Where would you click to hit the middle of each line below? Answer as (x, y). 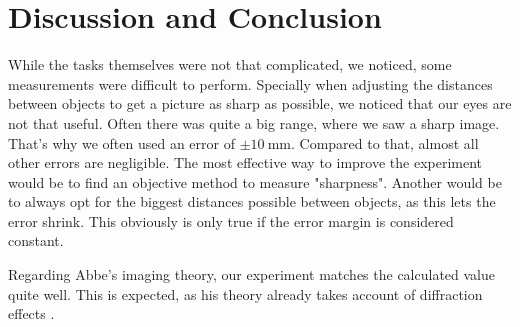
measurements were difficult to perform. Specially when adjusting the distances (250, 83)
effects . (31, 313)
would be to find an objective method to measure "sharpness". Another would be (255, 181)
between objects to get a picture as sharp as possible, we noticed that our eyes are (260, 103)
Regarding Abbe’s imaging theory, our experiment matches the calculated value (252, 274)
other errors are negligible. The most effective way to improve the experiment (245, 162)
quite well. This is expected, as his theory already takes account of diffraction (245, 293)
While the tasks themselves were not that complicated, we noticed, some (230, 64)
